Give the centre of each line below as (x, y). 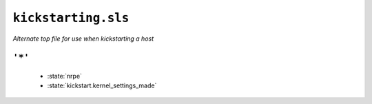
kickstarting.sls (71, 18)
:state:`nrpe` (65, 76)
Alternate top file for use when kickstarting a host (83, 39)
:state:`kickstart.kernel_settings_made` (102, 85)
